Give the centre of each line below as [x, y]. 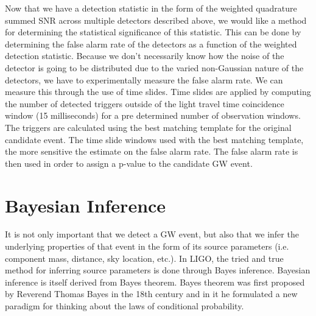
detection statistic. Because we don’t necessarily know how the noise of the [145, 56]
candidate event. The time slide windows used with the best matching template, [154, 139]
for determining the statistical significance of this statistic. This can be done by [153, 32]
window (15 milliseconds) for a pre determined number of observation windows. [153, 115]
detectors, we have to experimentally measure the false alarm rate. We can [144, 79]
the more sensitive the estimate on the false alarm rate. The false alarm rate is [152, 151]
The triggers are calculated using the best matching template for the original [148, 127]
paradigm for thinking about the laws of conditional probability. [125, 306]
